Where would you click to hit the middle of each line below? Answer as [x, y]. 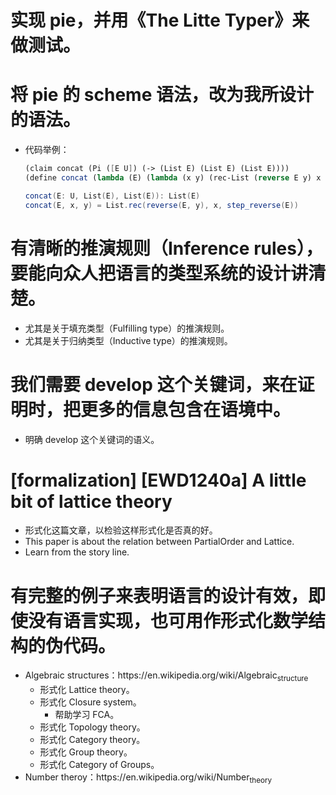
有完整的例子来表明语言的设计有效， [159, 595]
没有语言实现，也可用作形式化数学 [168, 620]
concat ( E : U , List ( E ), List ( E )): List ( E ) [112, 196]
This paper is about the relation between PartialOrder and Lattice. [159, 542]
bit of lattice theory [91, 501]
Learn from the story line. [77, 552]
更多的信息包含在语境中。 [186, 409]
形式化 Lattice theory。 [87, 690]
